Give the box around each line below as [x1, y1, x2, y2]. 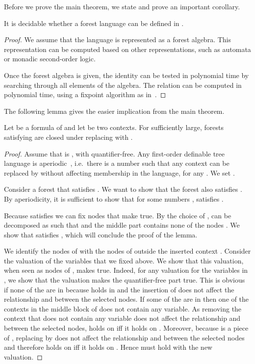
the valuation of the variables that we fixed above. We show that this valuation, [4, 255, 244, 265]
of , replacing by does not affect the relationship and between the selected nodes [4, 332, 245, 342]
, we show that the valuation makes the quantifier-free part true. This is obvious [4, 275, 245, 285]
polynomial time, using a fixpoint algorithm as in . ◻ [4, 89, 166, 100]
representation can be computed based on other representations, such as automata [4, 44, 251, 54]
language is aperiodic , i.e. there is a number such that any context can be [4, 158, 229, 168]
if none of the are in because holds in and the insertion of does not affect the [4, 284, 234, 294]
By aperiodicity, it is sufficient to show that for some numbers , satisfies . [4, 193, 224, 204]
